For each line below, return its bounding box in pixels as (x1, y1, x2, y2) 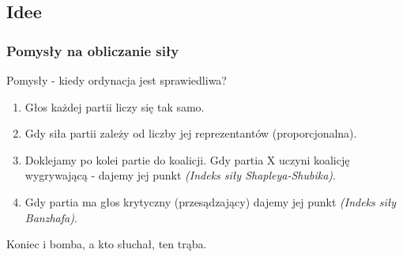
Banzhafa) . (24, 209, 77, 225)
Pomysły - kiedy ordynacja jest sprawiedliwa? (6, 72, 227, 88)
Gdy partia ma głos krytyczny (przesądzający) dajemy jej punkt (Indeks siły (24, 193, 397, 210)
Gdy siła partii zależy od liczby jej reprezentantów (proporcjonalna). (24, 125, 357, 142)
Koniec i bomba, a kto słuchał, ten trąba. (6, 236, 207, 252)
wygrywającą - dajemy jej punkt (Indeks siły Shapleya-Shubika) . (24, 167, 336, 183)
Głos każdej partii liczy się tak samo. (24, 98, 205, 115)
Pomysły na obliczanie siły (6, 40, 179, 60)
